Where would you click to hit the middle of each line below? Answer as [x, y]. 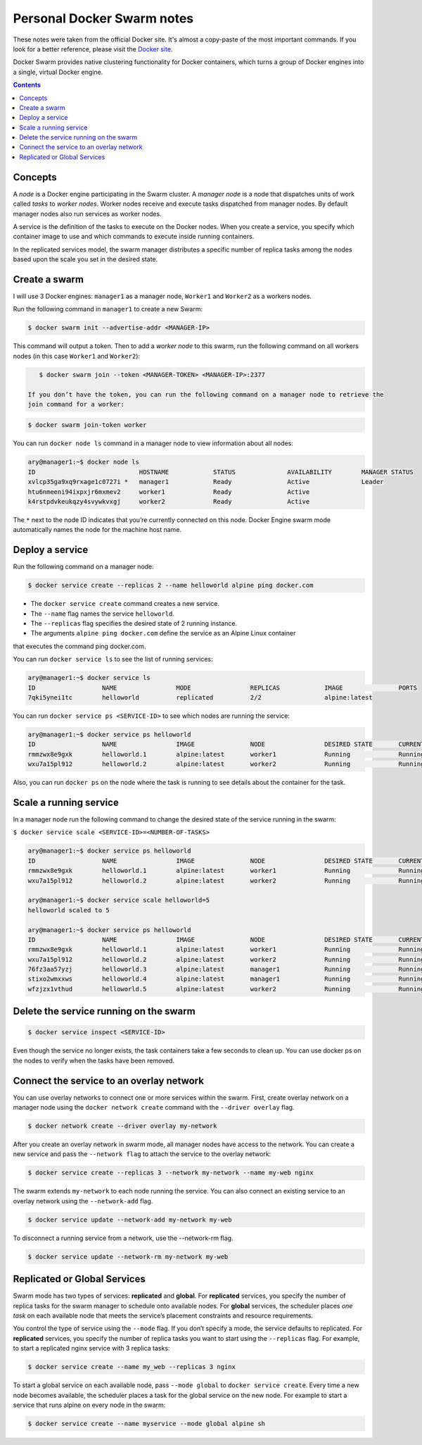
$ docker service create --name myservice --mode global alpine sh [147, 1424]
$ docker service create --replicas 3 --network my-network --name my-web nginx [171, 1173]
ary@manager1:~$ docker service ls [89, 678]
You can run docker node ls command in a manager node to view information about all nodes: [153, 443]
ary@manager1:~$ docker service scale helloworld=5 [119, 900]
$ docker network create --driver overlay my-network [122, 1126]
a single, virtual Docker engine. [58, 72]
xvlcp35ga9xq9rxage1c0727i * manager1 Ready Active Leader [206, 482]
